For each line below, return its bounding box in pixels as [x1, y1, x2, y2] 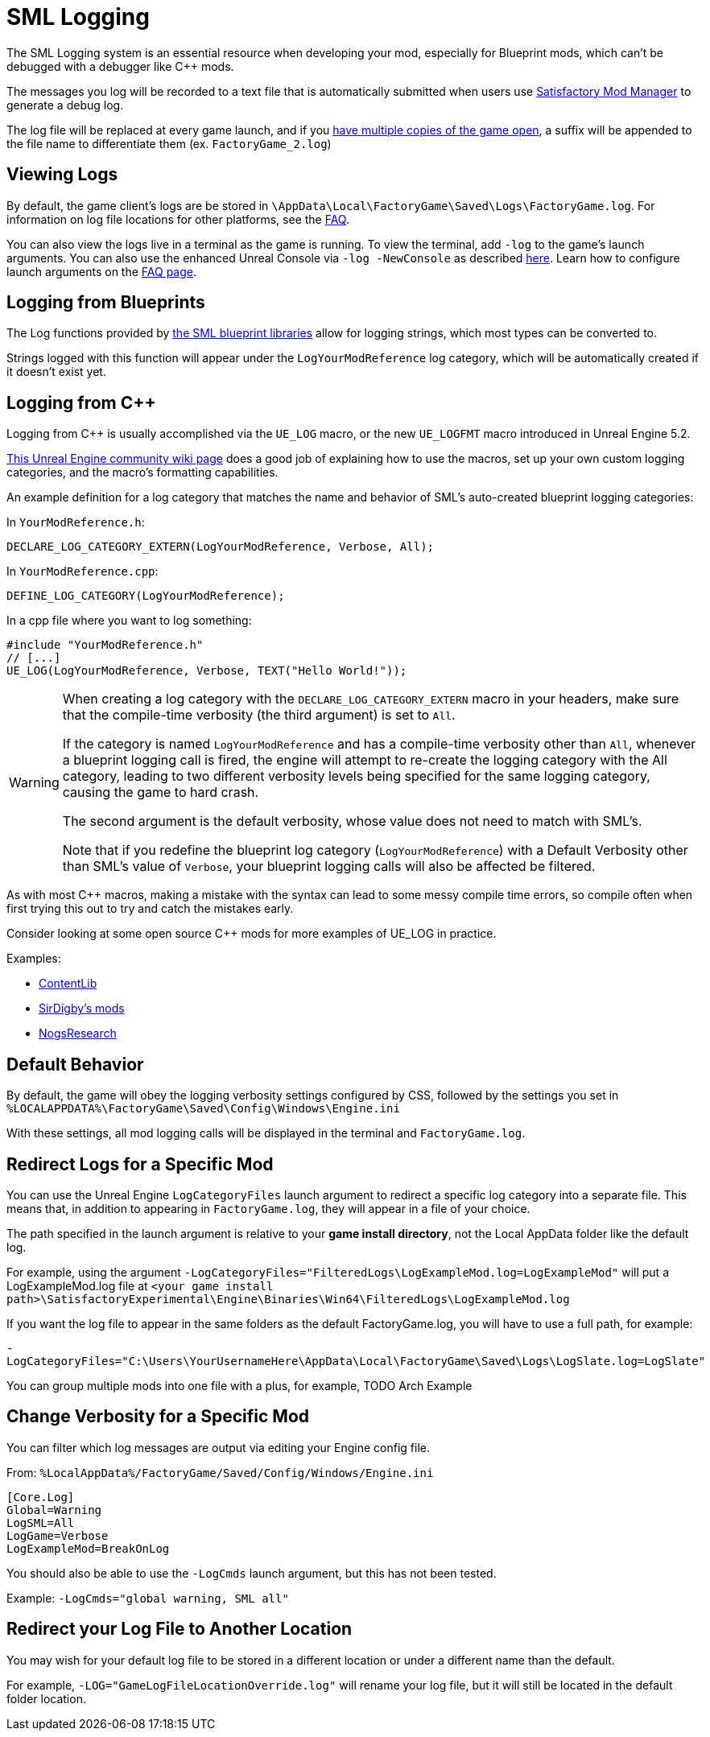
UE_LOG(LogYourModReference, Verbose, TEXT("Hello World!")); [6, 664, 407, 678]
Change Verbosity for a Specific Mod [6, 1406, 310, 1427]
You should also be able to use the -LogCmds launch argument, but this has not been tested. [6, 1566, 497, 1580]
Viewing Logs [6, 164, 118, 185]
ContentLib [39, 976, 97, 991]
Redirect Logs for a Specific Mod [6, 1153, 274, 1174]
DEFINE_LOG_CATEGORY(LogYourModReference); [6, 589, 285, 603]
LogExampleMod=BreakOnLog [6, 1541, 170, 1555]
